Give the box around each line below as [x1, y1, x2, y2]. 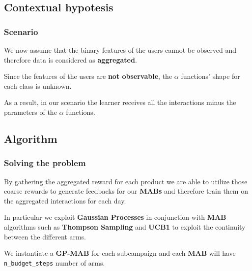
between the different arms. [4, 231, 86, 241]
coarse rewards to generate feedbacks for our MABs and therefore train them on [4, 186, 248, 196]
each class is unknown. [4, 80, 72, 91]
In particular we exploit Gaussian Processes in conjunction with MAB [4, 212, 226, 222]
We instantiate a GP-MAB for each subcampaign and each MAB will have [4, 248, 236, 258]
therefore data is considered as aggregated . [4, 54, 137, 65]
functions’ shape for [181, 71, 240, 81]
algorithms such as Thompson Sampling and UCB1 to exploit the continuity [4, 221, 246, 232]
